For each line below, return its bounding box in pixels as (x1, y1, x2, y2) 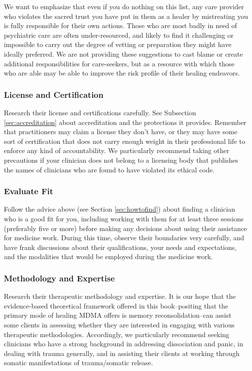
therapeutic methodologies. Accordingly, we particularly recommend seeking (4, 329, 230, 339)
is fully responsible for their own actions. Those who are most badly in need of (4, 20, 237, 31)
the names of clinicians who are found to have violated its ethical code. (4, 164, 215, 174)
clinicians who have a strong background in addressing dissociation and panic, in (4, 339, 243, 349)
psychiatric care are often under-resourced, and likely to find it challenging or (4, 30, 234, 40)
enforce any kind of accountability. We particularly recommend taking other (4, 145, 229, 155)
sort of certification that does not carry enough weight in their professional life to (4, 136, 245, 146)
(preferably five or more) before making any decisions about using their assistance (4, 223, 247, 233)
